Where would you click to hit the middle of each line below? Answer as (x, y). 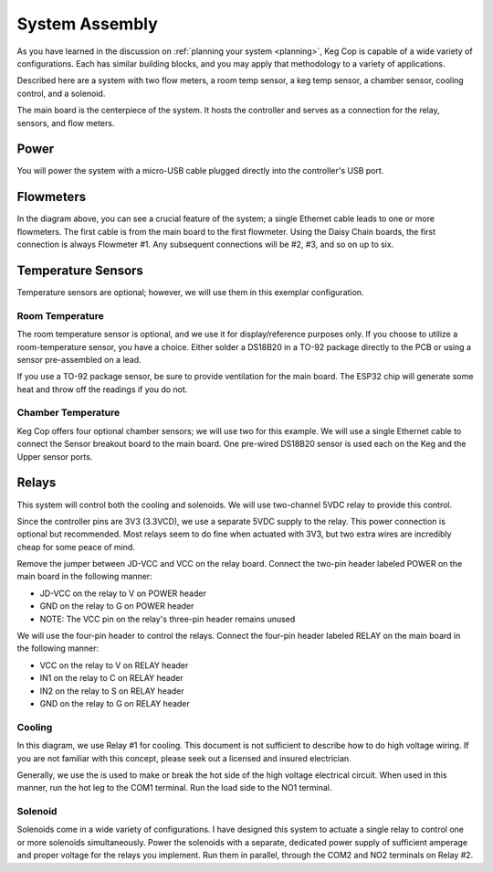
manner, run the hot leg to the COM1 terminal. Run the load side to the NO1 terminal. (174, 788)
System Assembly (88, 24)
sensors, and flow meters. (66, 122)
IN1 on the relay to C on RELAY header (111, 678)
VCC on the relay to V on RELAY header (114, 665)
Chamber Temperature (68, 413)
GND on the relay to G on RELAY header (115, 703)
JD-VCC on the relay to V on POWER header (123, 593)
